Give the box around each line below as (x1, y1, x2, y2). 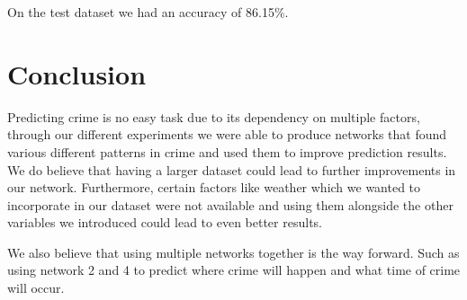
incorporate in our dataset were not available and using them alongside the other (7, 195, 454, 214)
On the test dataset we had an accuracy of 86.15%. (7, 3, 289, 21)
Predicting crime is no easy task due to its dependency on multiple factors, (7, 107, 420, 126)
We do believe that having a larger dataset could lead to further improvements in (7, 160, 456, 179)
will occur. (7, 278, 65, 297)
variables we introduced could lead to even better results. (7, 213, 322, 232)
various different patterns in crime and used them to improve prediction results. (7, 142, 447, 161)
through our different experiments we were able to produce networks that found (7, 125, 447, 144)
